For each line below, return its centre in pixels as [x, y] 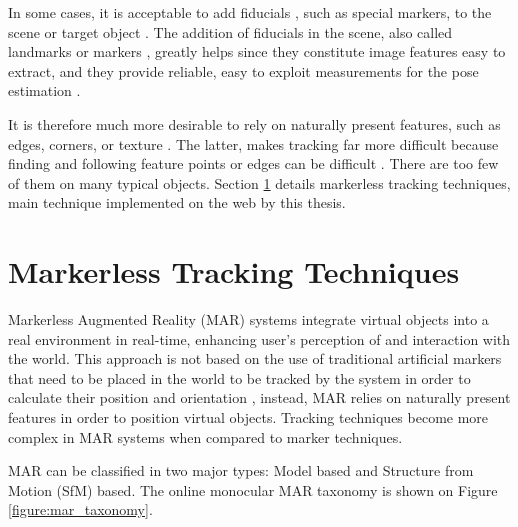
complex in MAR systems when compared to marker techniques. [205, 436]
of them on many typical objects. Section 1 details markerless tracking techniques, [259, 182]
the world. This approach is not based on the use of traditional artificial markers [255, 358]
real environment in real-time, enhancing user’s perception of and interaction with [259, 338]
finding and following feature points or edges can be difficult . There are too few [253, 163]
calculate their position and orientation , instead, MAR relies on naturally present [259, 397]
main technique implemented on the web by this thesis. [177, 202]
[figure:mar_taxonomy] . [80, 509]
